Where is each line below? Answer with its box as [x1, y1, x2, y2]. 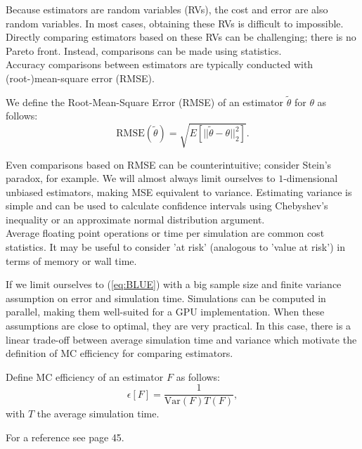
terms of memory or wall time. [6, 253, 137, 268]
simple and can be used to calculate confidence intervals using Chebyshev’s [6, 198, 328, 213]
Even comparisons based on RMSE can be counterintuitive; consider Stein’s [6, 157, 332, 171]
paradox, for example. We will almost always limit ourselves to [6, 171, 276, 186]
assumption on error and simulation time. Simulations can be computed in [6, 290, 326, 305]
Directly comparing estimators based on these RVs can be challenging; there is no [6, 30, 356, 44]
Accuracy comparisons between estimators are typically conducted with [6, 57, 313, 72]
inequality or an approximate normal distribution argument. [6, 212, 265, 226]
